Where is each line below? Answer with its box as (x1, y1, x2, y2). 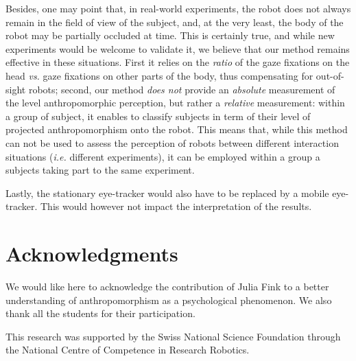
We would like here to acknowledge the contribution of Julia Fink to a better (5, 279, 329, 294)
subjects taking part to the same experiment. (5, 163, 195, 177)
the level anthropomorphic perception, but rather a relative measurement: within (5, 95, 345, 110)
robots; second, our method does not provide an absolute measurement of (28, 82, 335, 96)
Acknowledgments (5, 240, 178, 268)
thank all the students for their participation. (5, 306, 195, 321)
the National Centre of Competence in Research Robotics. (5, 342, 250, 357)
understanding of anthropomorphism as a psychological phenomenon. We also (5, 292, 332, 307)
